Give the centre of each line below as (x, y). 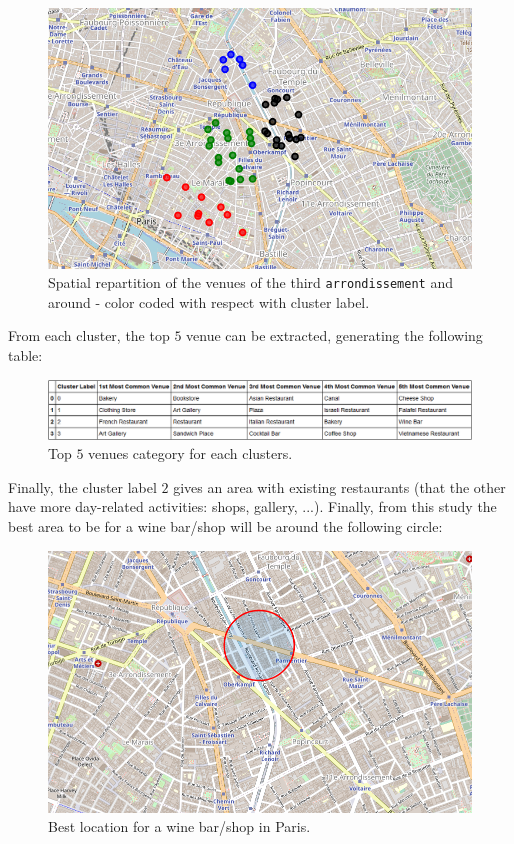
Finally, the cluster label (82, 486)
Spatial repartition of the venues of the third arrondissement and (250, 282)
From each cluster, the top (89, 335)
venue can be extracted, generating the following (334, 335)
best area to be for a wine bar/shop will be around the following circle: (225, 525)
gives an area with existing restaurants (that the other (339, 486)
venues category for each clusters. (190, 453)
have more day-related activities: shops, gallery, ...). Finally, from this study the (252, 506)
